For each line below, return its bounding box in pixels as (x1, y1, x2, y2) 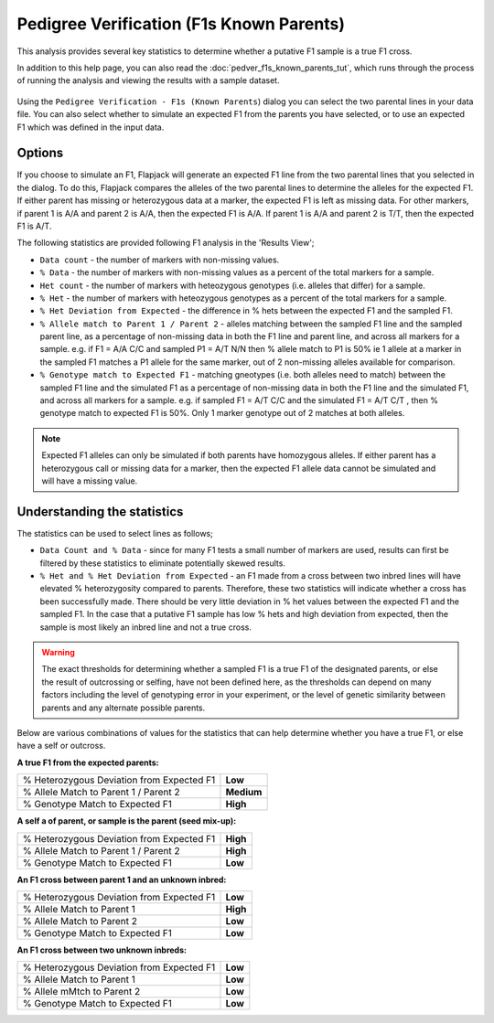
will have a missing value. (41, 475, 138, 486)
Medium (225, 786, 263, 799)
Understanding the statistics (16, 504, 184, 519)
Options (16, 145, 64, 161)
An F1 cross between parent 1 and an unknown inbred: (16, 874, 227, 885)
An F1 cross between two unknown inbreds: (16, 944, 188, 955)
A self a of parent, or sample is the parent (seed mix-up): (16, 815, 237, 826)
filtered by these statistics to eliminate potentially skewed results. (39, 558, 285, 569)
